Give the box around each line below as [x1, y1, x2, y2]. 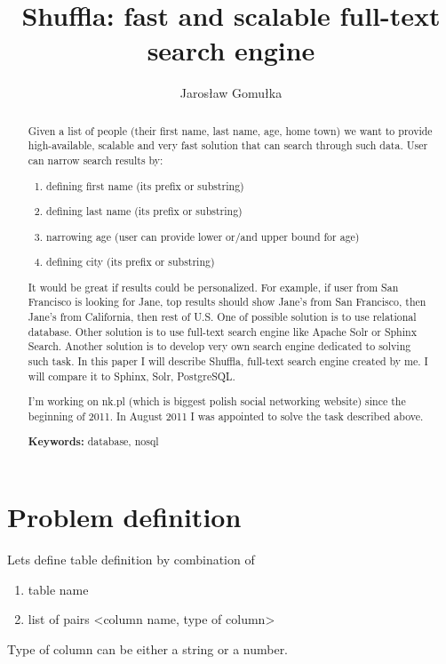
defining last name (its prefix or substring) [46, 204, 243, 219]
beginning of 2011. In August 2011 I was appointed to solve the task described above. [28, 408, 424, 423]
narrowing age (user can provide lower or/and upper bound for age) [46, 228, 360, 244]
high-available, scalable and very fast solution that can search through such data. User [28, 138, 428, 153]
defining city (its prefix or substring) [46, 254, 215, 269]
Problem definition [7, 499, 242, 535]
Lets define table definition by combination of [7, 550, 255, 569]
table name [28, 580, 89, 598]
